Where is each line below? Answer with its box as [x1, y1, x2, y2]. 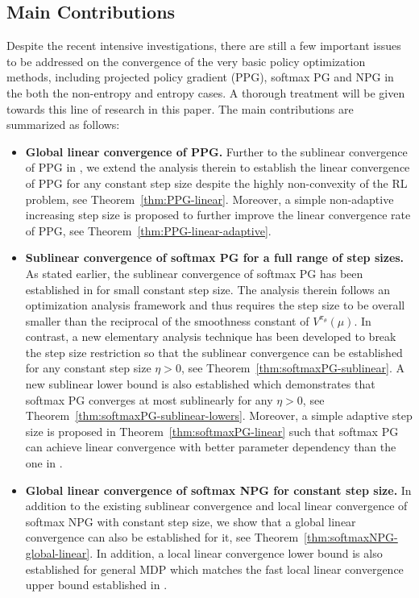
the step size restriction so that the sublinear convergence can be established [25, 343, 403, 360]
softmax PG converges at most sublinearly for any [25, 391, 273, 408]
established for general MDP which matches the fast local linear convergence [25, 560, 404, 577]
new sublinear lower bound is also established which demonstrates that [25, 376, 375, 392]
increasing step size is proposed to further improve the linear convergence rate [25, 206, 411, 223]
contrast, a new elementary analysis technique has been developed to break [25, 328, 396, 345]
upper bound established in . [25, 576, 168, 593]
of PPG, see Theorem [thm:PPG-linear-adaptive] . [25, 222, 272, 239]
